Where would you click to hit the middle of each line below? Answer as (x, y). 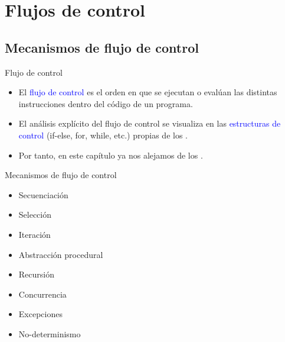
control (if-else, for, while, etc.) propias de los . (103, 135)
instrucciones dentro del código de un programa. (106, 103)
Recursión (36, 274)
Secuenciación (43, 194)
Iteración (35, 234)
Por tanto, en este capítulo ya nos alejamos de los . (111, 155)
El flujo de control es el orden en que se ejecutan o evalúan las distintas (148, 92)
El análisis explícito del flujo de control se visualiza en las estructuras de (150, 123)
